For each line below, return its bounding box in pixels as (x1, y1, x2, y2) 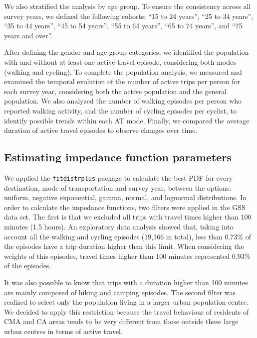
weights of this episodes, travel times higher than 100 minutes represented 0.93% (4, 250, 251, 261)
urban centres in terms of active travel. (4, 326, 123, 336)
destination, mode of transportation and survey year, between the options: (4, 182, 232, 193)
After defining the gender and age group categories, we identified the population (4, 47, 249, 57)
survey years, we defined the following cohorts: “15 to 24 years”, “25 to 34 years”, (4, 10, 254, 21)
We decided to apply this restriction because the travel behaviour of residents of (4, 306, 249, 317)
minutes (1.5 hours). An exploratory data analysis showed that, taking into (4, 221, 234, 231)
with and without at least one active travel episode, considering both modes (4, 56, 236, 67)
